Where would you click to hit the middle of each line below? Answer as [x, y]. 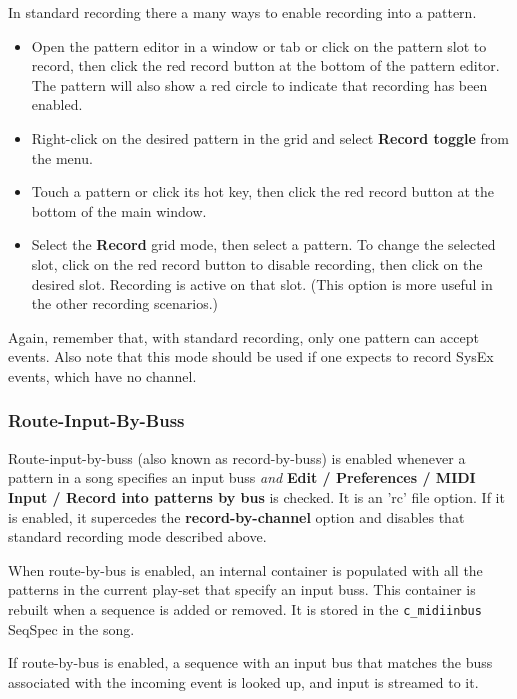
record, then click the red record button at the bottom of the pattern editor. [265, 65]
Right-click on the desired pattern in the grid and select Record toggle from [270, 137]
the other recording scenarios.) [124, 303]
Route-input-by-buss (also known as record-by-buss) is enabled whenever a [237, 457]
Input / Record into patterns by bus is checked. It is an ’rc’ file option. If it [256, 496]
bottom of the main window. [119, 210]
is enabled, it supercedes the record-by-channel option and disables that [236, 516]
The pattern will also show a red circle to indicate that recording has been [259, 84]
